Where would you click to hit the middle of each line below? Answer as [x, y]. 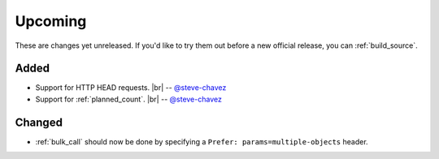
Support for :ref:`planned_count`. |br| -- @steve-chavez [129, 99]
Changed [39, 122]
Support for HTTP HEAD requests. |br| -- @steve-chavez [131, 88]
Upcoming [51, 21]
